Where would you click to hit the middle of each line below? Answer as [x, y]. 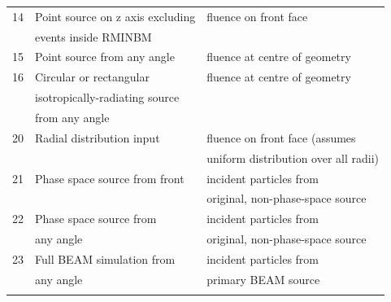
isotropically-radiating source [107, 97]
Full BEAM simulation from [105, 258]
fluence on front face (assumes [281, 137]
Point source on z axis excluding [115, 16]
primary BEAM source [263, 279]
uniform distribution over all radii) [293, 158]
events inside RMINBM [93, 36]
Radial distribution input [98, 137]
